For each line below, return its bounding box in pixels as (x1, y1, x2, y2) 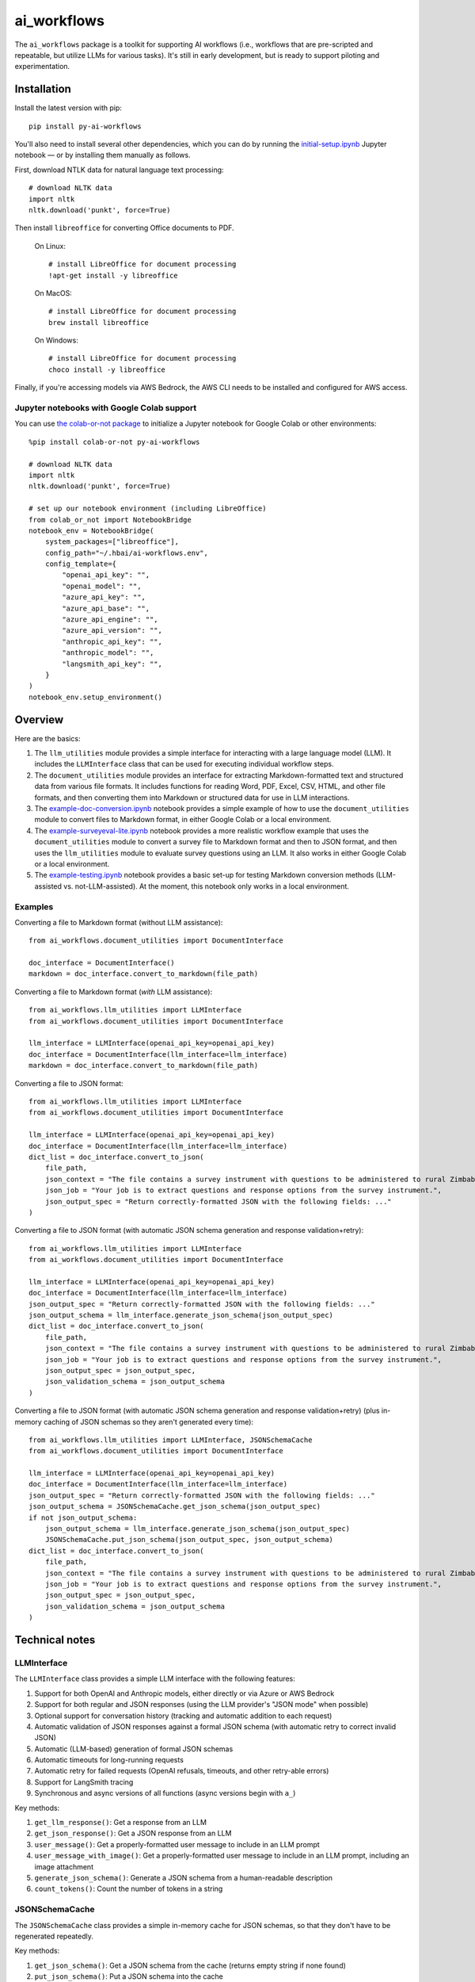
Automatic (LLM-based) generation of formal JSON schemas (34, 1744, 234, 1754)
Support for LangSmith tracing (34, 1777, 134, 1787)
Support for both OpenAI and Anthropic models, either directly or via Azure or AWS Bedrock (34, 1689, 335, 1698)
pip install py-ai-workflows (28, 121, 142, 131)
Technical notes (14, 1633, 96, 1647)
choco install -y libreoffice (48, 365, 166, 374)
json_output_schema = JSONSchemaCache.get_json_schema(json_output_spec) (28, 1502, 321, 1511)
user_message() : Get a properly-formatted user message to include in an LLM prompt (34, 1839, 320, 1849)
